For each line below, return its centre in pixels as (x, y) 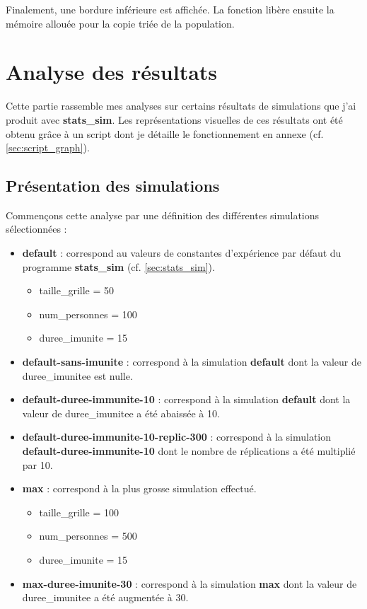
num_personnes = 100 (88, 314)
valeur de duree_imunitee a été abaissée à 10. (121, 413)
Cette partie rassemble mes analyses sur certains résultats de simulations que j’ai (181, 106)
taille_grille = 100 (79, 512)
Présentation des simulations (113, 186)
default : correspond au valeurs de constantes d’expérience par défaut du (182, 253)
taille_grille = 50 (77, 290)
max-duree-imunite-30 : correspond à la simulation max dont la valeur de (190, 583)
